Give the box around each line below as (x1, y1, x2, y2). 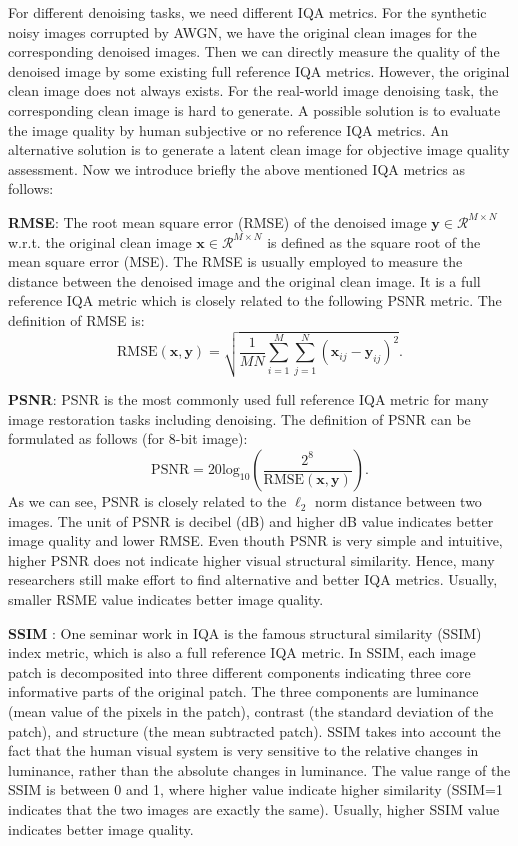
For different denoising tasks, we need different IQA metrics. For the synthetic (8, 2, 487, 22)
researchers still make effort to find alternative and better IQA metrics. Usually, (8, 569, 498, 590)
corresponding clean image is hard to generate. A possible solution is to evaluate (8, 99, 501, 120)
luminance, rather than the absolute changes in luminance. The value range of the (8, 759, 511, 780)
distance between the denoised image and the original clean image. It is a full (8, 270, 481, 291)
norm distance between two (314, 491, 482, 512)
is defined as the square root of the (267, 231, 481, 252)
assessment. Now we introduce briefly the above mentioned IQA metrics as (8, 158, 466, 179)
